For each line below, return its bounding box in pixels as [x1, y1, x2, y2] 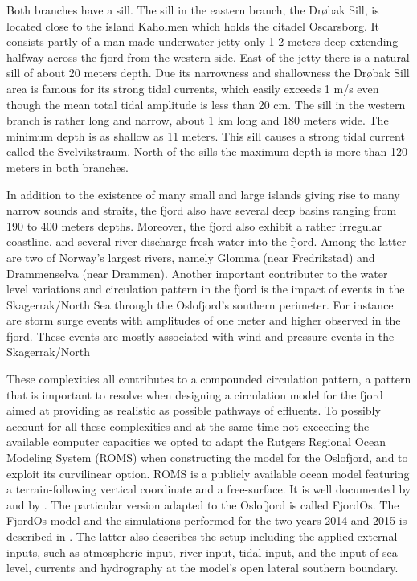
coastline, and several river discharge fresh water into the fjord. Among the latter [6, 233, 407, 250]
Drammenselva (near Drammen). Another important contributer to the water [6, 264, 388, 281]
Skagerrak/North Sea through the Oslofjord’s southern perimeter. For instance [6, 296, 394, 313]
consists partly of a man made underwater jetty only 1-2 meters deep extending [6, 33, 399, 50]
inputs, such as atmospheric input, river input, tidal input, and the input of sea [6, 543, 398, 560]
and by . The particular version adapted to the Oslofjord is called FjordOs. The [6, 496, 399, 513]
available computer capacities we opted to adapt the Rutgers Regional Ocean [6, 433, 386, 450]
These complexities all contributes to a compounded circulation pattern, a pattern [6, 370, 411, 387]
